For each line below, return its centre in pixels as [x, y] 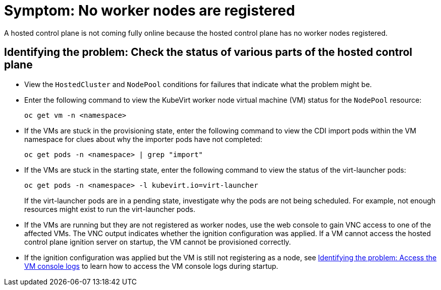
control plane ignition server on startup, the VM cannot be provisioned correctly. [158, 242]
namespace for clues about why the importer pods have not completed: [143, 139]
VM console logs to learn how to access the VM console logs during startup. [151, 266]
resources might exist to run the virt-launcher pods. [110, 209]
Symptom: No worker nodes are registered [150, 11]
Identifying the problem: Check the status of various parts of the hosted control [208, 52]
